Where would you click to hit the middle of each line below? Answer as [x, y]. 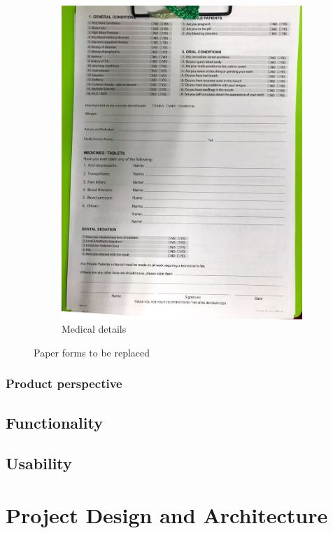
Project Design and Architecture [167, 514]
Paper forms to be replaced [92, 352]
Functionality [54, 422]
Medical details [94, 329]
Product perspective [64, 383]
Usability [39, 463]
